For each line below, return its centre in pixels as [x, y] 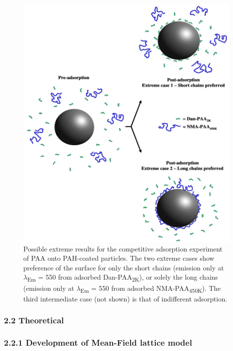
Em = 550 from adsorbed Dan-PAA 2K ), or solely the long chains [123, 278]
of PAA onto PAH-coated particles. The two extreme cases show [119, 258]
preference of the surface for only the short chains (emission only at [124, 267]
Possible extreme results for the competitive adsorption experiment [123, 248]
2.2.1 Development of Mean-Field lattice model [98, 343]
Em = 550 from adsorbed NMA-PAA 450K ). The [150, 288]
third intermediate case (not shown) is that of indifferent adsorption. [125, 298]
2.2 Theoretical [34, 320]
